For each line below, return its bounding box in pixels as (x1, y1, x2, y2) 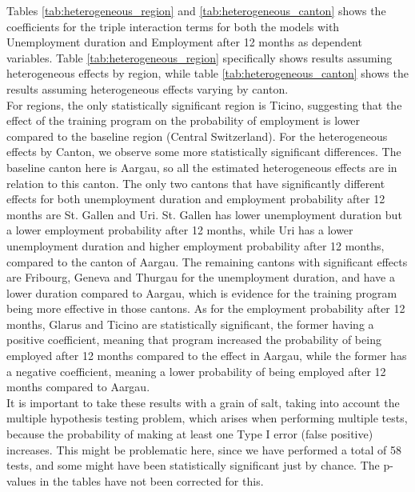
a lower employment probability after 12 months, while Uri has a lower (6, 222, 353, 238)
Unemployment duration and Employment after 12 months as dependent (6, 34, 362, 50)
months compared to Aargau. (6, 378, 150, 395)
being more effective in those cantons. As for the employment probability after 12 (6, 300, 405, 317)
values (6, 472, 37, 489)
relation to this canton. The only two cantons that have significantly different (6, 174, 385, 191)
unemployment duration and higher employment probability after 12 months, (6, 237, 385, 254)
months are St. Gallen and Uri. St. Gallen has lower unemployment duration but (6, 206, 402, 222)
